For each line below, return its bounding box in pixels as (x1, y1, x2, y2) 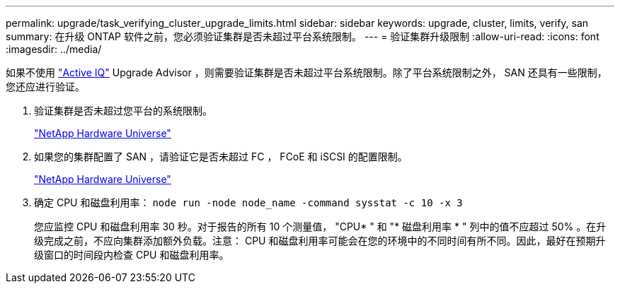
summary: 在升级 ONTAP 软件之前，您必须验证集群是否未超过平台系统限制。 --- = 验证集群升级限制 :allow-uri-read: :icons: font (6, 30, 599, 42)
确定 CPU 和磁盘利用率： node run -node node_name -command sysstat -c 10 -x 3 (34, 196, 463, 208)
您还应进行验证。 (6, 81, 85, 93)
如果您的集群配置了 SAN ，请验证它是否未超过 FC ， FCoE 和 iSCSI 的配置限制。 (34, 151, 408, 163)
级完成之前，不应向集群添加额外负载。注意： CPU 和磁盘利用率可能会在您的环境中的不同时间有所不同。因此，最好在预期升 (34, 235, 606, 247)
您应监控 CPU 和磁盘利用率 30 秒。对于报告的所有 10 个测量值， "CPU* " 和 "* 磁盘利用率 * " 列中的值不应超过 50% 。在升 (34, 220, 607, 232)
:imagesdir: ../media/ (6, 43, 102, 55)
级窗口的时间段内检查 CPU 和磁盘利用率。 (34, 249, 229, 261)
